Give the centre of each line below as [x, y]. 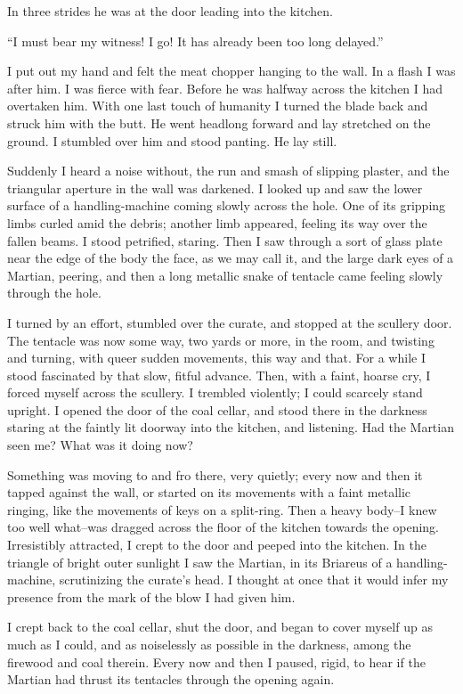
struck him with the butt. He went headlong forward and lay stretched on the [219, 122]
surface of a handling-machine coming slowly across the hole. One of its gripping [227, 205]
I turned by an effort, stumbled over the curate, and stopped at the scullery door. [230, 322]
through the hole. [54, 293]
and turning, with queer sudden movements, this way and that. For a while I [216, 358]
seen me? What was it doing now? [100, 445]
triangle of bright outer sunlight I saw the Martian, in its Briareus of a [200, 562]
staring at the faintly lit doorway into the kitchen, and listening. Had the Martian [231, 427]
